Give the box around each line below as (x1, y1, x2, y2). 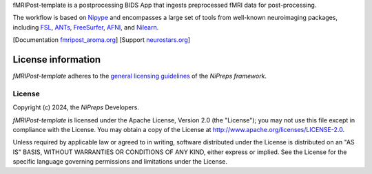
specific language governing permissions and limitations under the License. (12, 157, 227, 166)
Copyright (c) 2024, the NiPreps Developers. (12, 103, 139, 111)
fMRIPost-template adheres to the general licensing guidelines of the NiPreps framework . (12, 72, 267, 80)
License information (12, 54, 101, 65)
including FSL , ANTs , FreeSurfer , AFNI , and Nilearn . (12, 23, 159, 31)
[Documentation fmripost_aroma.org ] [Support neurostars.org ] (12, 36, 191, 44)
